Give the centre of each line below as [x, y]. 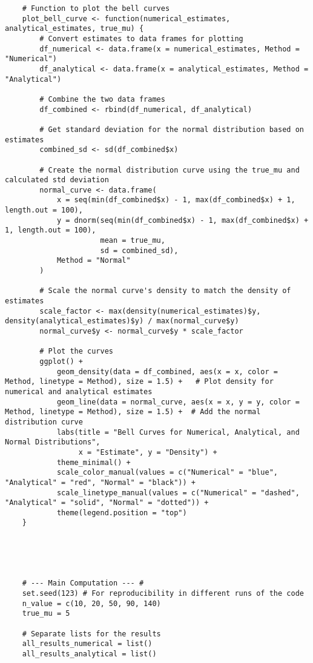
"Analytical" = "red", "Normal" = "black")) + [100, 482]
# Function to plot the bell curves [96, 8]
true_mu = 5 [46, 614]
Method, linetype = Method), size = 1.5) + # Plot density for [139, 382]
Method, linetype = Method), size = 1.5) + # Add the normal [133, 412]
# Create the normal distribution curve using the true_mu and [170, 170]
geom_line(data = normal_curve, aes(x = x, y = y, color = [178, 402]
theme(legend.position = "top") [122, 513]
